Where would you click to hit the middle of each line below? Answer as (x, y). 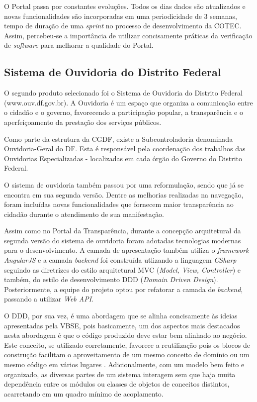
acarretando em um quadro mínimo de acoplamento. (84, 393)
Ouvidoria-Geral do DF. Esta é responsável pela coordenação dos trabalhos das (125, 149)
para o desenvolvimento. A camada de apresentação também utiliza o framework (127, 250)
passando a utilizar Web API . (49, 299)
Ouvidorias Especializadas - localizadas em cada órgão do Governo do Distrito (123, 158)
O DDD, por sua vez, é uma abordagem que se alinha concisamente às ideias (121, 316)
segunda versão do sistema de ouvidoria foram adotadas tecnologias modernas (123, 240)
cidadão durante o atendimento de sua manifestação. (84, 214)
